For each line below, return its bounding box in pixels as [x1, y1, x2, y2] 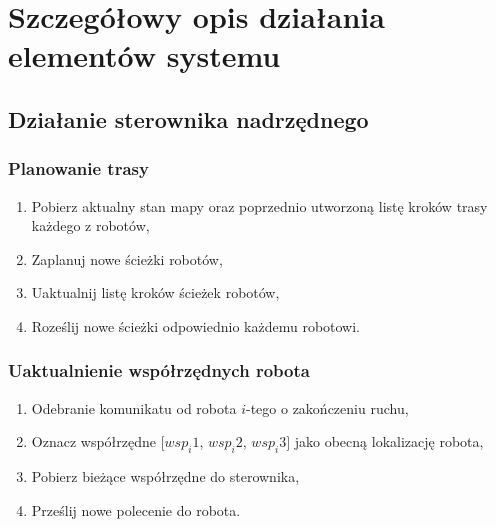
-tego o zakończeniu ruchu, [245, 397, 409, 418]
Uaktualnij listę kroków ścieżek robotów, [31, 282, 280, 303]
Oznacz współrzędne [31, 431, 156, 452]
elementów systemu [8, 35, 281, 76]
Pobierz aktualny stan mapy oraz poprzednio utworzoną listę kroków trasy [31, 195, 488, 216]
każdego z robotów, [31, 215, 150, 236]
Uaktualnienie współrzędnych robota [8, 358, 310, 383]
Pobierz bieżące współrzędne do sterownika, [31, 466, 300, 487]
